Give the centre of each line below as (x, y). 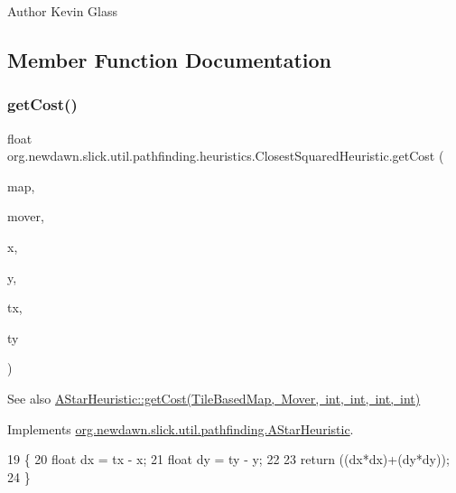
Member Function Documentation (170, 59)
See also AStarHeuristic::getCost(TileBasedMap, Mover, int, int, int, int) (214, 398)
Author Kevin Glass (63, 11)
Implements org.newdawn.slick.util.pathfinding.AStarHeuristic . (181, 428)
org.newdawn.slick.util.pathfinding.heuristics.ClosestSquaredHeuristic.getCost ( (226, 156)
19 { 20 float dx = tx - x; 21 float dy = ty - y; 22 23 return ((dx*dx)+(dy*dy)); (228, 459)
